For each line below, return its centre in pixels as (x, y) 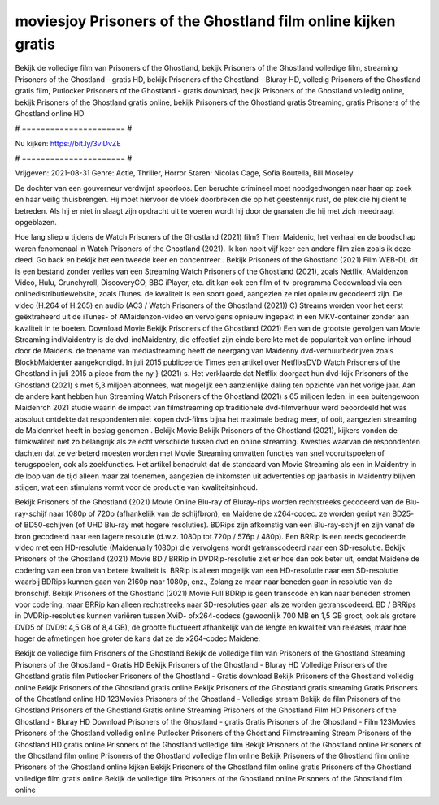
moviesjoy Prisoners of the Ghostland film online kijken (205, 21)
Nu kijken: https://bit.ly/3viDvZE (68, 143)
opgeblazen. (36, 223)
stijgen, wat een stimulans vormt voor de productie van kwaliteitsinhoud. (137, 487)
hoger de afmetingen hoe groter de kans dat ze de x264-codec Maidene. (138, 638)
